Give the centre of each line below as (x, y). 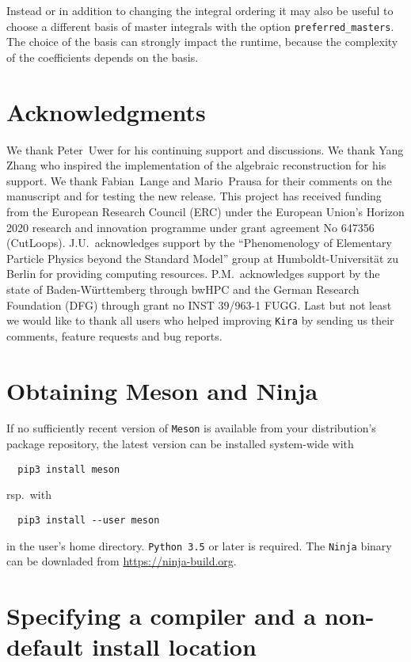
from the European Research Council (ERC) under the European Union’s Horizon (205, 211)
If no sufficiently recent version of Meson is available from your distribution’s (191, 428)
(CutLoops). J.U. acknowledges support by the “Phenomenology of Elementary (199, 243)
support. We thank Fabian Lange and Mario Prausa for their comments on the (199, 180)
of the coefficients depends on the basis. (103, 57)
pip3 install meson (69, 469)
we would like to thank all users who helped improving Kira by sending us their (200, 320)
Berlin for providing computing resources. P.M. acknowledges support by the (193, 274)
